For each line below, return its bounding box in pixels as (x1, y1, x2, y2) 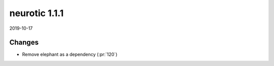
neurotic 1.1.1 (9, 8, 64, 19)
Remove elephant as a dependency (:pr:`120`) (22, 51, 118, 57)
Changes (9, 38, 39, 47)
